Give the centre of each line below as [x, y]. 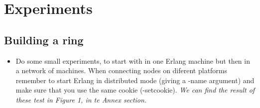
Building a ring [44, 40]
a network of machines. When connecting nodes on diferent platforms [122, 70]
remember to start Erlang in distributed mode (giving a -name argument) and [135, 80]
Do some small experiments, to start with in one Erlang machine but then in [133, 60]
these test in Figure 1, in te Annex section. [81, 99]
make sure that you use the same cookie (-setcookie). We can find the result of [135, 90]
